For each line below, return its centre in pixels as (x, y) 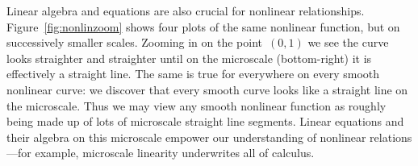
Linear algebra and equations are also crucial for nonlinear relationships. (186, 10)
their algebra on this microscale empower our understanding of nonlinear (186, 137)
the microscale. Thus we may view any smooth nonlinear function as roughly (196, 105)
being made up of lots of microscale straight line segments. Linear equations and (205, 121)
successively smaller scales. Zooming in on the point (135, 42)
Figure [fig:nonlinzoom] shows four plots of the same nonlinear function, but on (203, 26)
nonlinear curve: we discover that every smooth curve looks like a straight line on (207, 89)
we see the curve (348, 42)
